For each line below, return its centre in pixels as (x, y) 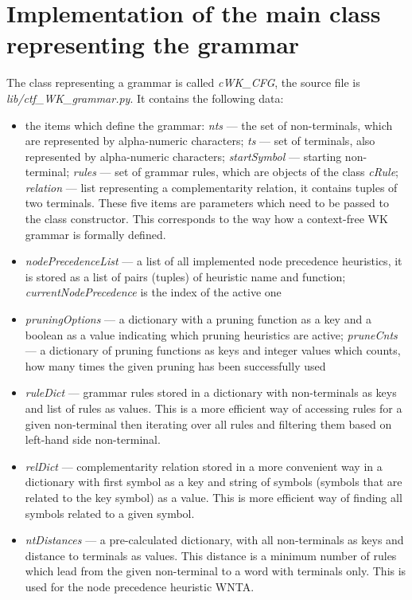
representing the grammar (153, 44)
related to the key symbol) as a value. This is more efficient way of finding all (214, 497)
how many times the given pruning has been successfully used (175, 365)
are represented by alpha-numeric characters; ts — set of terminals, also (200, 141)
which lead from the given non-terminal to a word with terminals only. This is (216, 571)
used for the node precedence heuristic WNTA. (140, 586)
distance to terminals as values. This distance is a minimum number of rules (211, 555)
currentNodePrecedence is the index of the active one (153, 292)
